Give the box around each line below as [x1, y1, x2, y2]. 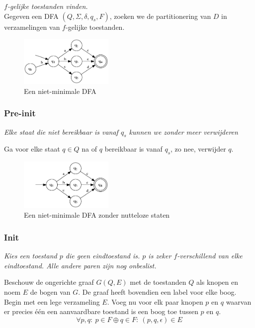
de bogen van [30, 287, 71, 297]
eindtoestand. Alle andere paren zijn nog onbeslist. [4, 260, 157, 270]
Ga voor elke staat [4, 144, 60, 154]
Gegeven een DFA [4, 10, 59, 21]
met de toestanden [130, 277, 186, 287]
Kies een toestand [4, 250, 57, 261]
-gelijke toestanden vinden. [7, 1, 88, 11]
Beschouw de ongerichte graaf [4, 277, 94, 287]
